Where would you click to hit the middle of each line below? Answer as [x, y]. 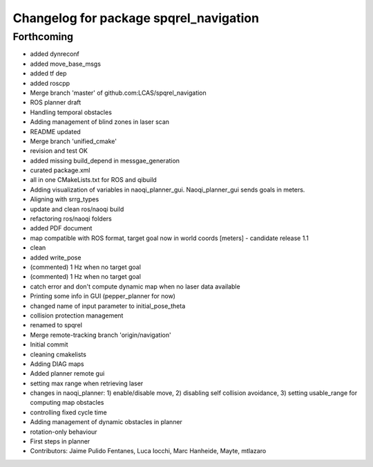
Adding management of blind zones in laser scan [99, 122]
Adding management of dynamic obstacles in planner [106, 422]
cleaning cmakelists [58, 354]
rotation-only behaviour [64, 432]
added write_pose [56, 257]
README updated [55, 131]
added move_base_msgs [66, 64]
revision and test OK [59, 151]
